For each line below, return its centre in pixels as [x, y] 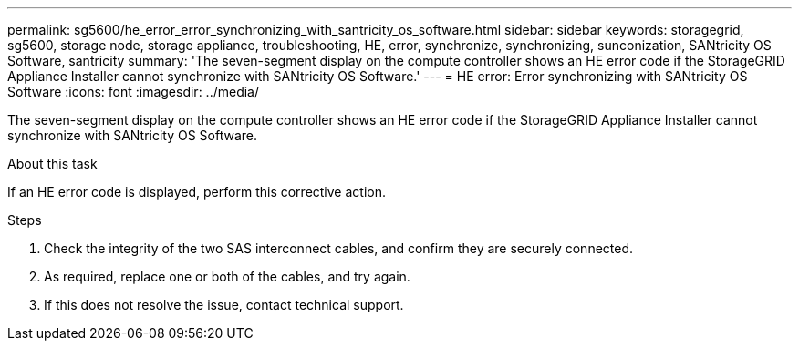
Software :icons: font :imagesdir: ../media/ [134, 92]
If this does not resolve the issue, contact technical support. [224, 305]
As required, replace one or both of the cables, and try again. [227, 276]
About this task [52, 164]
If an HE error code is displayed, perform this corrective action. [197, 192]
